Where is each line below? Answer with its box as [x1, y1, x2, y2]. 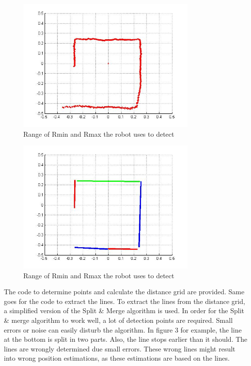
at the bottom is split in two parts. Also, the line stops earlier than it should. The [4, 334, 248, 344]
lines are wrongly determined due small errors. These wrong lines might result [4, 343, 235, 353]
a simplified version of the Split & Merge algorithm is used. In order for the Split [4, 305, 245, 316]
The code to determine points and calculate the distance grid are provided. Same [4, 286, 245, 297]
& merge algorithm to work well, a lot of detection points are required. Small [4, 315, 233, 325]
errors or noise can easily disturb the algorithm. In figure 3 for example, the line [4, 324, 242, 334]
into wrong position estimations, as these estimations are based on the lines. [4, 353, 230, 363]
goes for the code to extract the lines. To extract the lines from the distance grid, [4, 296, 245, 306]
